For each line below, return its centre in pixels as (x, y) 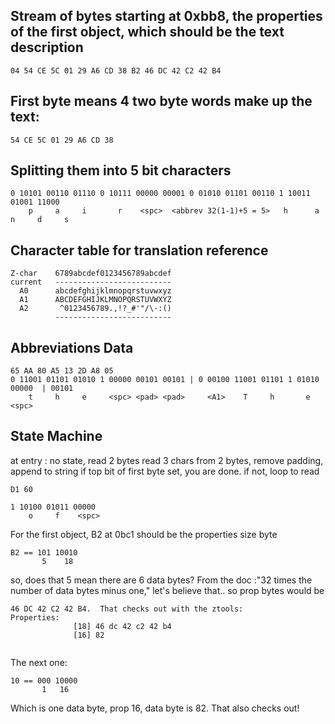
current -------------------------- (91, 282)
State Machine (56, 436)
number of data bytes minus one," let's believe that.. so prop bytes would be (167, 590)
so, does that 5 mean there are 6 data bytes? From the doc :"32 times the (161, 580)
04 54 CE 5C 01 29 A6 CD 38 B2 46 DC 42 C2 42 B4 (116, 70)
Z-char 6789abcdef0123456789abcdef (91, 274)
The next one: (39, 662)
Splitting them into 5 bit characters (121, 170)
